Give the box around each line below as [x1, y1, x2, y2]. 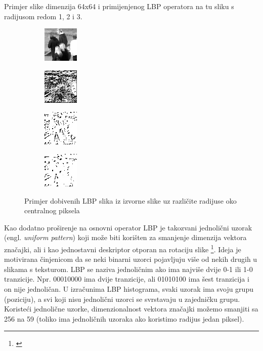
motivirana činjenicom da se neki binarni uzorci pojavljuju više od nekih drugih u [4, 254, 257, 264]
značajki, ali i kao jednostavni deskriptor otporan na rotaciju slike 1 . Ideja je [4, 242, 241, 254]
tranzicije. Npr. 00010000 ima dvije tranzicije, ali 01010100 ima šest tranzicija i [4, 274, 249, 284]
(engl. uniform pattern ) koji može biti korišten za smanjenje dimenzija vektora [4, 232, 247, 243]
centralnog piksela [24, 205, 80, 216]
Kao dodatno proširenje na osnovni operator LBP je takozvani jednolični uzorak [4, 222, 252, 232]
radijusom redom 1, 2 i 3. [4, 11, 82, 21]
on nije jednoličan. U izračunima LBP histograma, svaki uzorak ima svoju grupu [4, 283, 253, 294]
